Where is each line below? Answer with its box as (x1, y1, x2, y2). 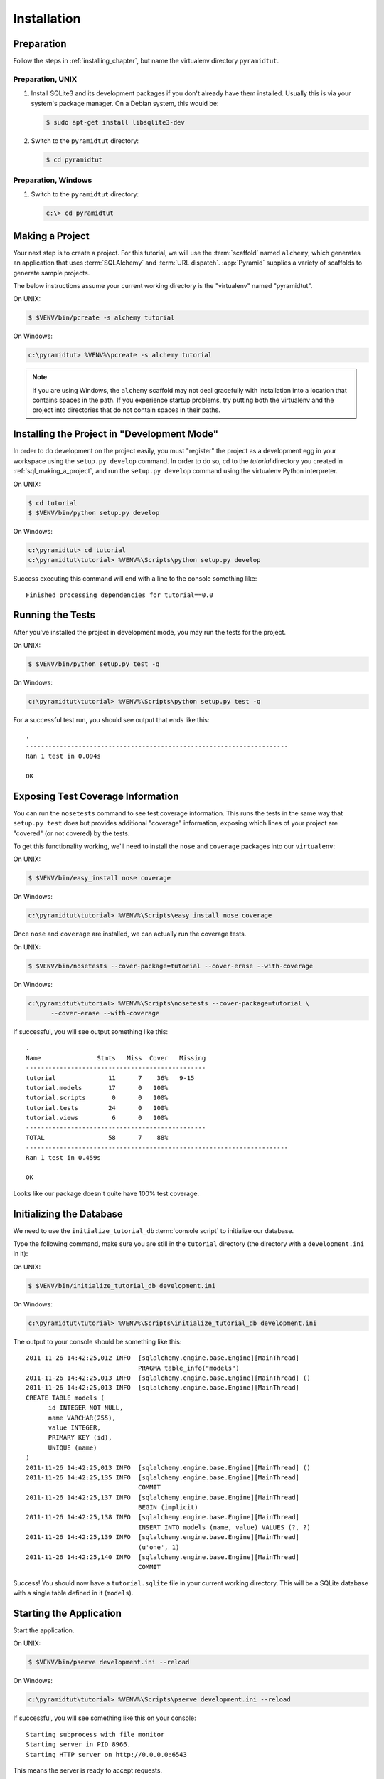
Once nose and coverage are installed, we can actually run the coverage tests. (13, 929, 247, 939)
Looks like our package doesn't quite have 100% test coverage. (13, 1189, 199, 1198)
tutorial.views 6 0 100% (26, 1114, 169, 1122)
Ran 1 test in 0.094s (26, 752, 101, 761)
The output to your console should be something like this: (13, 1337, 182, 1346)
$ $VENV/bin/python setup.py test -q (28, 660, 160, 668)
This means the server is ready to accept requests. (13, 1765, 163, 1775)
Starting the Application (13, 1608, 122, 1619)
